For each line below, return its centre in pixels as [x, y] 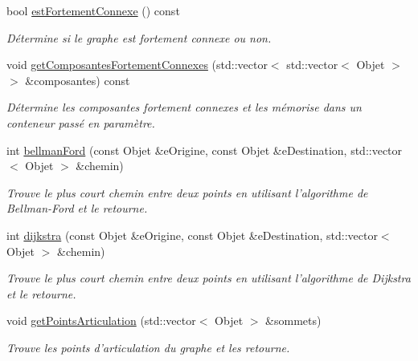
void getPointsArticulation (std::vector [101, 320]
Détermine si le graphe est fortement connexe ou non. [139, 37]
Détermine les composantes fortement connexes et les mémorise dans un [184, 107]
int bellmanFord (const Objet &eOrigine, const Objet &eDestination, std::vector [205, 150]
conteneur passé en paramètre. [81, 122]
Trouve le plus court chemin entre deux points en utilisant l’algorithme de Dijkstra [209, 278]
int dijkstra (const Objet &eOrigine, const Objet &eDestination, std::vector [192, 235]
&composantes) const [78, 80]
